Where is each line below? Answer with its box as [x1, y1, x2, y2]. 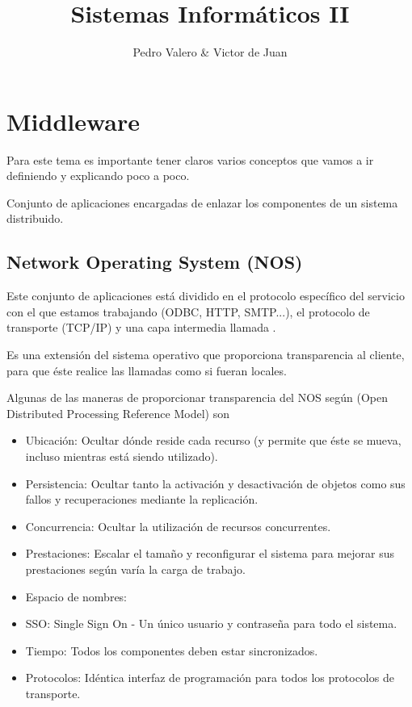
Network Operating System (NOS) [6, 249, 303, 274]
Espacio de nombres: [25, 588, 128, 605]
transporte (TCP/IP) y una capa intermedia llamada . [6, 319, 276, 336]
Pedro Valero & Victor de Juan [132, 44, 288, 61]
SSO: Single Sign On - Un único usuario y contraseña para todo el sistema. [25, 615, 397, 632]
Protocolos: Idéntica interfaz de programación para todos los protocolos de [25, 669, 394, 686]
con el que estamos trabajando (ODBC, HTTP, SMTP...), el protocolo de [6, 303, 370, 320]
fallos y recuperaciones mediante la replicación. [25, 491, 259, 508]
